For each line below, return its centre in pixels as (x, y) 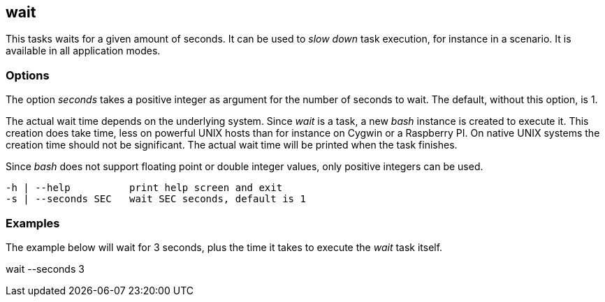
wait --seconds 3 (45, 269)
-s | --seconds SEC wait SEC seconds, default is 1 (156, 199)
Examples (33, 223)
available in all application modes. (83, 51)
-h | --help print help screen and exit (144, 188)
